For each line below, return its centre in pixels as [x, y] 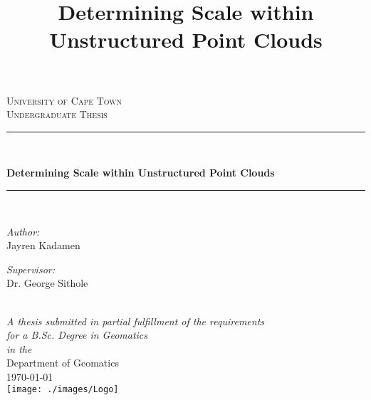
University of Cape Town [64, 100]
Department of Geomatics [63, 363]
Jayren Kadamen [43, 245]
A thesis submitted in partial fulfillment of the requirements [136, 321]
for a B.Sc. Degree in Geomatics [77, 335]
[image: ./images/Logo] [63, 390]
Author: [23, 231]
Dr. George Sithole [47, 283]
